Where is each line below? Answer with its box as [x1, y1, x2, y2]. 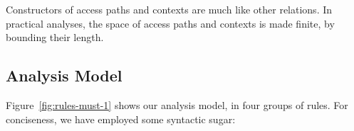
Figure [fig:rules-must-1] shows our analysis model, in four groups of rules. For [6, 97, 348, 112]
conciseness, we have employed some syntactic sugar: [6, 111, 236, 126]
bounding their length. [6, 30, 104, 45]
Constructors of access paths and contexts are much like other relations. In [6, 2, 333, 16]
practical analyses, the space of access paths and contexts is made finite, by [6, 16, 335, 30]
